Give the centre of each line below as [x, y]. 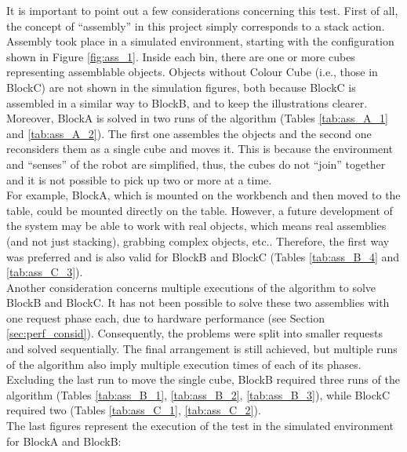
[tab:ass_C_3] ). [45, 272]
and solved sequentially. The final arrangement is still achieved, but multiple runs [202, 349]
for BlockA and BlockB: [64, 441]
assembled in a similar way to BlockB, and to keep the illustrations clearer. [187, 102]
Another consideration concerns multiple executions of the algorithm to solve [191, 287]
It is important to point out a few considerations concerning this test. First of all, [202, 10]
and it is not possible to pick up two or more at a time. [139, 179]
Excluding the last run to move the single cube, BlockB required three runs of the [203, 379]
